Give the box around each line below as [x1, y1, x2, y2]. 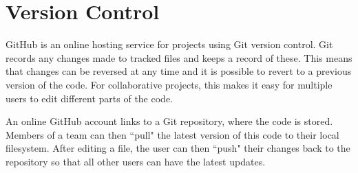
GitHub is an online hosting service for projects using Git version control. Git [6, 37, 333, 51]
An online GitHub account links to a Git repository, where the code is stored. [6, 114, 333, 128]
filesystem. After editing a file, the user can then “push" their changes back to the [6, 141, 350, 155]
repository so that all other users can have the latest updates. [6, 154, 266, 168]
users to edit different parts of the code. [6, 91, 173, 105]
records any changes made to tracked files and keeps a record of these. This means [6, 50, 352, 65]
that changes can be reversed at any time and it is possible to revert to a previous [6, 64, 352, 78]
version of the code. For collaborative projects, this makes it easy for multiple [6, 77, 333, 91]
